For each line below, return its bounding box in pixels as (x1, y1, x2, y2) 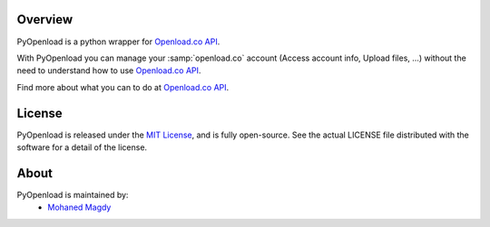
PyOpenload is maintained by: (16, 189, 129, 200)
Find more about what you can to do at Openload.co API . (16, 81, 230, 92)
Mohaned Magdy (47, 202, 112, 213)
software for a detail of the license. (16, 141, 148, 153)
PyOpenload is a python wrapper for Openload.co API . (16, 36, 220, 47)
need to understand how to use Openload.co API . (16, 65, 201, 76)
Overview (16, 12, 73, 27)
